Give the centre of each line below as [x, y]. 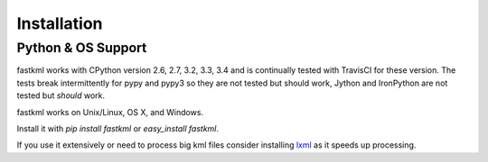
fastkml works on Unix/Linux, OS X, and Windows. [110, 112]
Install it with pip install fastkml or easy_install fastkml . [118, 128]
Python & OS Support [82, 48]
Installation [60, 23]
